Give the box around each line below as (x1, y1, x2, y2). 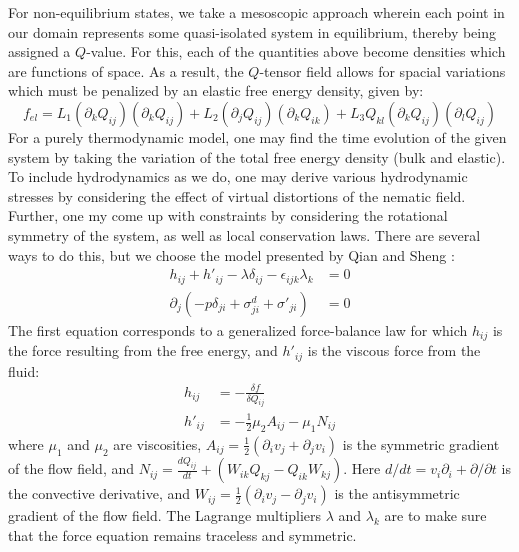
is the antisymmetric (334, 483, 460, 504)
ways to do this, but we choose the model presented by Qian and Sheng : (8, 244, 455, 265)
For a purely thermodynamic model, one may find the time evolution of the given (8, 126, 507, 147)
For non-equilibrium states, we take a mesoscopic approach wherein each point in (8, 2, 505, 22)
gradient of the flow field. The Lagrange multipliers (8, 505, 322, 526)
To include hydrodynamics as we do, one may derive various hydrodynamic (8, 166, 468, 187)
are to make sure (384, 505, 487, 526)
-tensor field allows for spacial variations (259, 60, 506, 81)
